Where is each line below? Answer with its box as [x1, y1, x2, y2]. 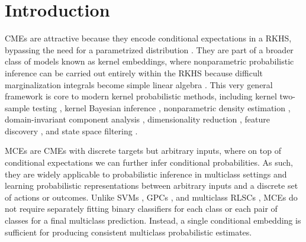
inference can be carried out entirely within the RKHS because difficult [5, 66, 263, 79]
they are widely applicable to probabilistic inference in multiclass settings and [5, 167, 287, 180]
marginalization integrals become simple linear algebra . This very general [5, 78, 273, 91]
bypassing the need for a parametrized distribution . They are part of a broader [5, 43, 294, 56]
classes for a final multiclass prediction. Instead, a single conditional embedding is [5, 214, 301, 227]
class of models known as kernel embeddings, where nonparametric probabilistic [5, 55, 294, 67]
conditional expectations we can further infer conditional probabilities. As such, [5, 156, 294, 169]
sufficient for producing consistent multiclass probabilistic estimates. [5, 225, 252, 238]
